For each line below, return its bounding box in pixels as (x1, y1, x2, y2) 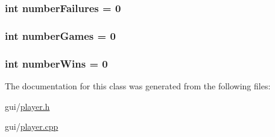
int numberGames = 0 (5, 28, 116, 43)
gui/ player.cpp (5, 120, 58, 133)
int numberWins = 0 (5, 56, 108, 71)
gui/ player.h (5, 100, 50, 112)
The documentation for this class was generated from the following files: (5, 79, 271, 92)
